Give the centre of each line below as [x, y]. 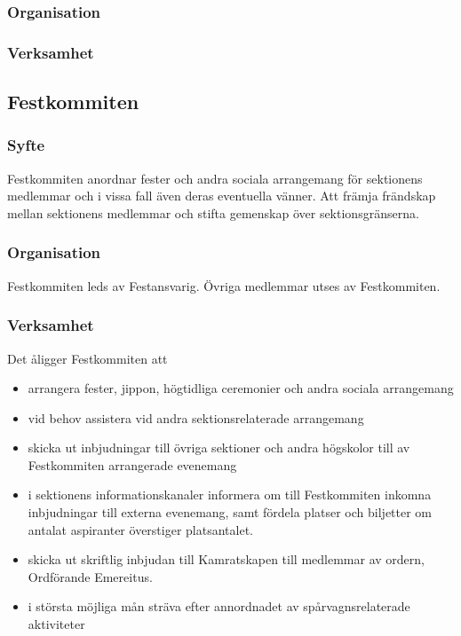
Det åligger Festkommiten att [87, 358]
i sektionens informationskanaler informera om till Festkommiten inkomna [230, 495]
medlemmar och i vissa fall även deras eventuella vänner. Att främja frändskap [222, 196]
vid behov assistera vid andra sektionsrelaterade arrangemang [196, 417]
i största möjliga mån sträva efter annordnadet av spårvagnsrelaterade [219, 606]
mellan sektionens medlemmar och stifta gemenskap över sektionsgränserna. [213, 212]
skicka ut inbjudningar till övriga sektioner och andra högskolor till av [219, 448]
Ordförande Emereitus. [90, 576]
